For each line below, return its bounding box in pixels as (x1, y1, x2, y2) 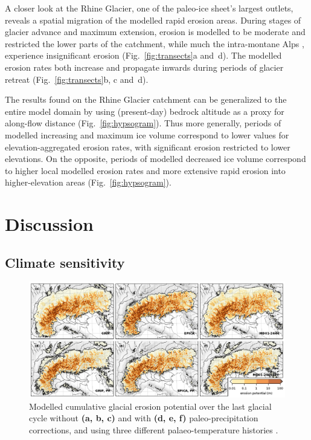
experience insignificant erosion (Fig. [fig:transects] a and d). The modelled (5, 49, 282, 62)
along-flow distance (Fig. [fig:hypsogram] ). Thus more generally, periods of (5, 117, 281, 129)
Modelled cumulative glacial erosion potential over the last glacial (29, 400, 272, 412)
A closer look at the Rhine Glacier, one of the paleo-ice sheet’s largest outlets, (5, 2, 293, 14)
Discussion (5, 212, 94, 236)
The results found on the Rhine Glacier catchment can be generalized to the (5, 93, 287, 106)
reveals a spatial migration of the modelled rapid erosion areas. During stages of (5, 13, 301, 26)
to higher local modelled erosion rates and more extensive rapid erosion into (5, 164, 286, 176)
